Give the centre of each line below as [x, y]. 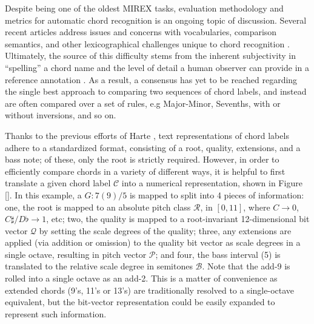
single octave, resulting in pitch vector [76, 254]
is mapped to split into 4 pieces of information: [217, 194]
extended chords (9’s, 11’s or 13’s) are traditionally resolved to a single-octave [150, 290]
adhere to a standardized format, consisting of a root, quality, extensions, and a [153, 147]
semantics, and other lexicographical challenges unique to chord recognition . [147, 43]
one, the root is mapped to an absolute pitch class [98, 207]
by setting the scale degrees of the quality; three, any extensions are [165, 230]
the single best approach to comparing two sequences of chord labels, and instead [156, 91]
